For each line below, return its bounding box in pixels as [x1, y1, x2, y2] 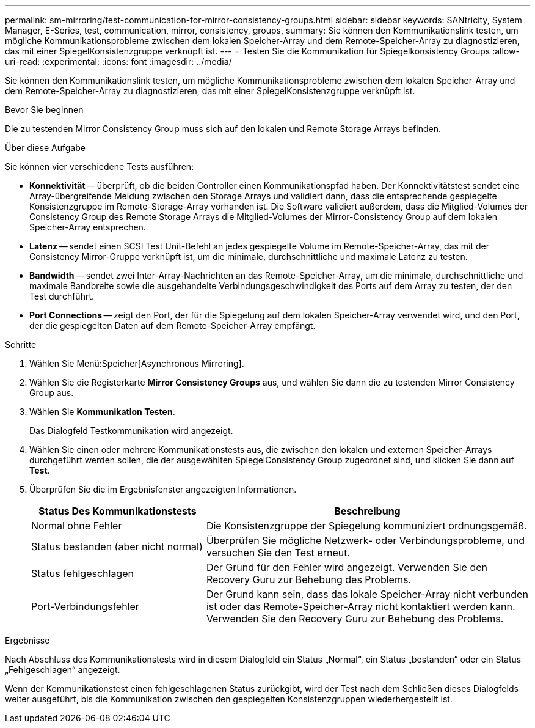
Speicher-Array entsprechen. [29, 222, 146, 232]
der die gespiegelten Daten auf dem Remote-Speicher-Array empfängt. [29, 320, 316, 331]
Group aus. [29, 388, 74, 398]
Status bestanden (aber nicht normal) [31, 540, 203, 553]
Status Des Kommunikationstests [38, 505, 197, 517]
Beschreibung [334, 505, 401, 517]
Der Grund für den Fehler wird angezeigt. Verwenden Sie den [206, 561, 488, 573]
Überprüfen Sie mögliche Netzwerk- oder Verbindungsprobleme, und [206, 534, 525, 546]
